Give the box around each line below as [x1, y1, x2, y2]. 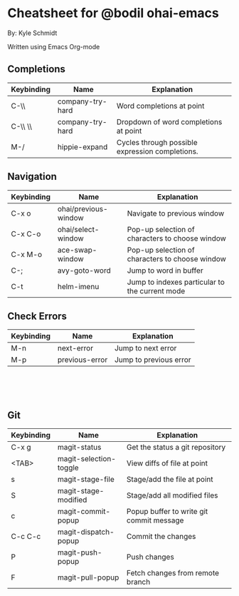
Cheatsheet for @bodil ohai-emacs [7, 5, 219, 21]
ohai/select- [57, 224, 100, 234]
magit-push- [57, 547, 102, 557]
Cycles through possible [116, 137, 198, 147]
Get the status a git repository [127, 443, 226, 453]
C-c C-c [11, 532, 41, 542]
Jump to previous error [114, 355, 191, 365]
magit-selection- [57, 454, 116, 464]
